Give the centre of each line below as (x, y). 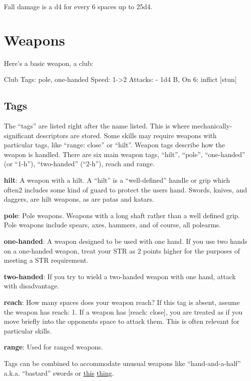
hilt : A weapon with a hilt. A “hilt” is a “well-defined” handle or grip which (117, 180)
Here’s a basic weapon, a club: (49, 63)
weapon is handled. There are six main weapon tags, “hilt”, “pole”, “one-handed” (125, 154)
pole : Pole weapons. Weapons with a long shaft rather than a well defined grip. (122, 215)
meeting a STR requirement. (46, 260)
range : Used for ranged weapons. (53, 347)
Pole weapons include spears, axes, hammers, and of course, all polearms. (112, 225)
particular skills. (28, 330)
